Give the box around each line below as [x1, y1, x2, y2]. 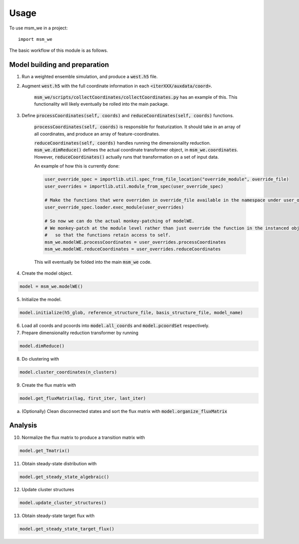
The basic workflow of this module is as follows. [9, 47, 108, 53]
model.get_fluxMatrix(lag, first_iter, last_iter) [19, 395, 147, 401]
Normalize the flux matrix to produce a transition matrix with [21, 434, 146, 440]
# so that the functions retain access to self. [44, 232, 171, 238]
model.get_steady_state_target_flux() [19, 526, 115, 532]
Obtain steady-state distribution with [21, 460, 97, 466]
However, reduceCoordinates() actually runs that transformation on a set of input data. [34, 154, 219, 160]
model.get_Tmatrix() [19, 448, 70, 453]
